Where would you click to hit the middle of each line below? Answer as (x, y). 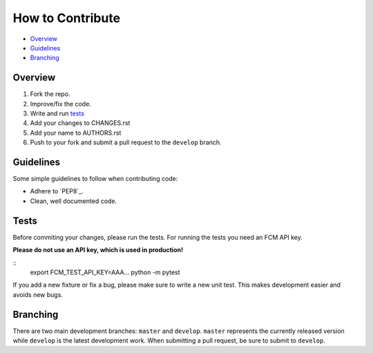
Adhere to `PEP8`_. (57, 191)
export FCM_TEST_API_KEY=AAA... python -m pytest (105, 272)
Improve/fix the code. (60, 104)
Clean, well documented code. (74, 201)
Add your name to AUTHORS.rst (76, 133)
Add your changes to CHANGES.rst (80, 123)
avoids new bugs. (38, 294)
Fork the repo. (50, 94)
